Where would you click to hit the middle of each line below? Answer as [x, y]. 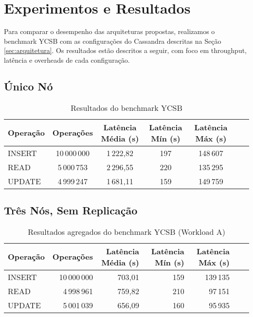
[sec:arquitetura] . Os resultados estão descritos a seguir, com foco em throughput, [126, 50]
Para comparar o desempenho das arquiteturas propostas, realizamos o [109, 31]
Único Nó [28, 86]
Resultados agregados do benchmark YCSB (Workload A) [126, 231]
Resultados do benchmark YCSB [126, 107]
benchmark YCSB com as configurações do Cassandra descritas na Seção [113, 41]
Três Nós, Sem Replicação [71, 210]
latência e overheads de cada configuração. [67, 60]
